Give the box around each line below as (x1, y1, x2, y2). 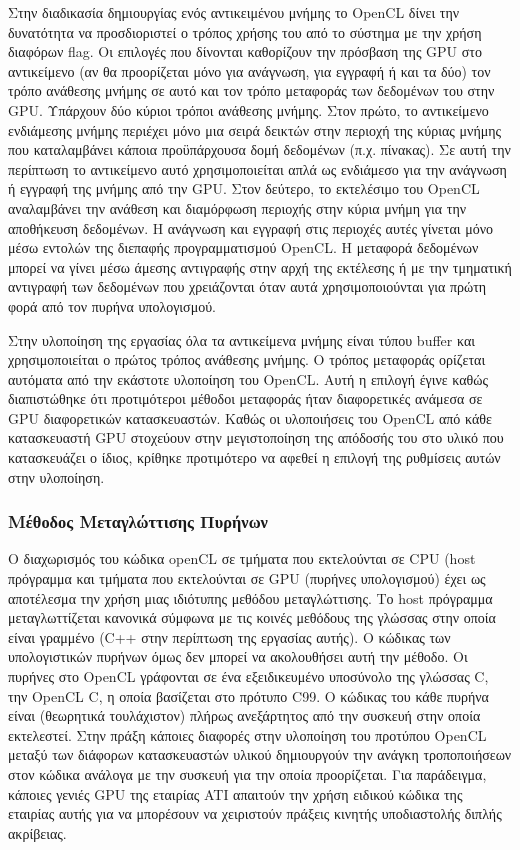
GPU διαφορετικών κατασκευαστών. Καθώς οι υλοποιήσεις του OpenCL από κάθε (8, 407, 492, 428)
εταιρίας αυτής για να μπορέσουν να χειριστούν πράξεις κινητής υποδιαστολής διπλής (8, 803, 502, 824)
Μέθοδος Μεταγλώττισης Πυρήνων (8, 509, 268, 534)
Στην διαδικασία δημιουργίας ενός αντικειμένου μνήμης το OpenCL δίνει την (8, 2, 460, 22)
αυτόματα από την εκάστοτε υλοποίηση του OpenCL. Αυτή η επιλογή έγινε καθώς (8, 368, 489, 389)
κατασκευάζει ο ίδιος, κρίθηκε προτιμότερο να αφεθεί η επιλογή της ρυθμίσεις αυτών (8, 447, 501, 468)
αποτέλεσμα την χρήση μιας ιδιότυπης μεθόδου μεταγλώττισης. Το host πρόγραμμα (8, 587, 493, 608)
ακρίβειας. (8, 822, 67, 843)
